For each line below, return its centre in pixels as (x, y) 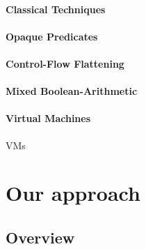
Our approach (73, 193)
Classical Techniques (56, 9)
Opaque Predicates (52, 36)
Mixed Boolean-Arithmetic (72, 91)
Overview (40, 237)
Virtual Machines (48, 118)
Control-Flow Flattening (65, 63)
